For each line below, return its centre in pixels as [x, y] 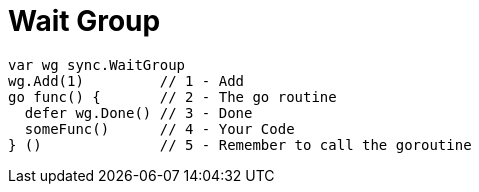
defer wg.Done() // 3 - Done [138, 112]
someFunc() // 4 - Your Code [159, 128]
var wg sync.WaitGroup [97, 64]
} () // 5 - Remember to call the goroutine [240, 144]
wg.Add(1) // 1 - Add [126, 80]
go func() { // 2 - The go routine [172, 96]
